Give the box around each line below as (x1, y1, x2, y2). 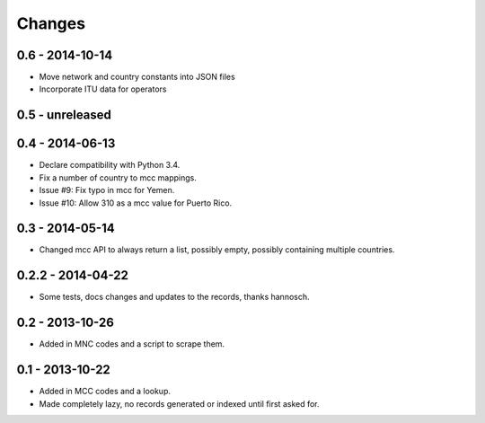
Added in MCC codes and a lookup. (39, 386, 171, 397)
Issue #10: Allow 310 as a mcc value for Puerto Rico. (39, 198, 233, 208)
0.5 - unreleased (16, 108, 112, 123)
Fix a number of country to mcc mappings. (39, 172, 198, 183)
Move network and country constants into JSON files (39, 72, 235, 83)
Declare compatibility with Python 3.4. (39, 160, 181, 171)
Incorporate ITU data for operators (39, 84, 167, 94)
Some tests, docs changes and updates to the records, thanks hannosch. (39, 292, 310, 303)
